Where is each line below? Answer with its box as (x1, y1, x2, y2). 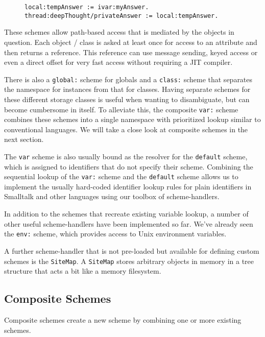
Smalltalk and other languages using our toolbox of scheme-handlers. (4, 191, 220, 202)
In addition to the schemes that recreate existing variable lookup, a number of (4, 208, 249, 219)
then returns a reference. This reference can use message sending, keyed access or (4, 46, 258, 57)
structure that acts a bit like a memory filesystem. (4, 266, 161, 276)
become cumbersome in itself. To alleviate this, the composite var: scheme (4, 104, 238, 114)
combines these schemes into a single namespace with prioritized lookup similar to (4, 114, 261, 125)
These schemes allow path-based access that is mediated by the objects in (4, 27, 234, 37)
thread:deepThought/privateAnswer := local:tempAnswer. (25, 12, 219, 19)
